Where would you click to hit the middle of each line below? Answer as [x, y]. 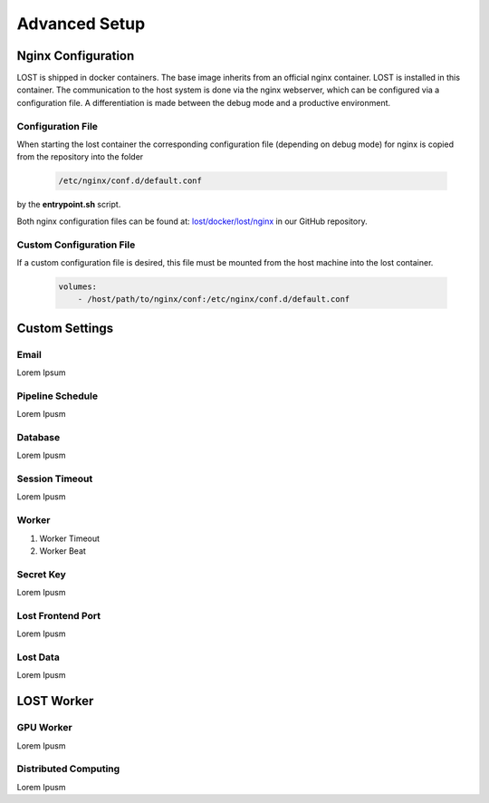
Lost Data [38, 657]
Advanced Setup [81, 24]
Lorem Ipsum [41, 372]
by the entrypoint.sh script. [69, 205]
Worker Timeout [69, 538]
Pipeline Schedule [58, 396]
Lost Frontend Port [59, 615]
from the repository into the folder [80, 157]
